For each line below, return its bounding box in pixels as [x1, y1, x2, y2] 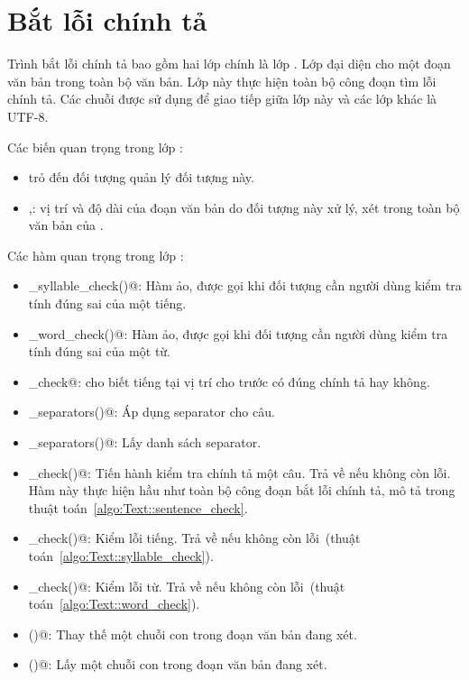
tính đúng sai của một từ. [28, 342, 171, 361]
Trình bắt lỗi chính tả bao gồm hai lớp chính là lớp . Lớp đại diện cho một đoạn [7, 54, 451, 73]
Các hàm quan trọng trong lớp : [7, 245, 184, 264]
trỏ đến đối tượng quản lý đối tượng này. [28, 168, 254, 187]
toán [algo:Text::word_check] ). [28, 594, 200, 613]
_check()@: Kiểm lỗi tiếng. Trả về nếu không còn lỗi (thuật [28, 528, 361, 547]
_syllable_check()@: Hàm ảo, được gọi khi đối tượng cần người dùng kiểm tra [28, 276, 462, 295]
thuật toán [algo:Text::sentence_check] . [28, 498, 248, 517]
